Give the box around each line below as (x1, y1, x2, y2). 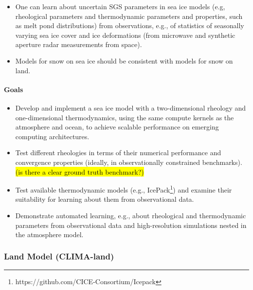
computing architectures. (15, 131, 90, 141)
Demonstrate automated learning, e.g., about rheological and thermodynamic (15, 210, 246, 220)
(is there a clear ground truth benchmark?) (15, 166, 144, 177)
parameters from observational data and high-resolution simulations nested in (15, 220, 247, 230)
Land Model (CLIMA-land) (4, 250, 114, 262)
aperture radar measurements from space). (15, 39, 142, 49)
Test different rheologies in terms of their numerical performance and (15, 147, 221, 158)
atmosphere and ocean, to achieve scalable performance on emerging (15, 122, 219, 132)
